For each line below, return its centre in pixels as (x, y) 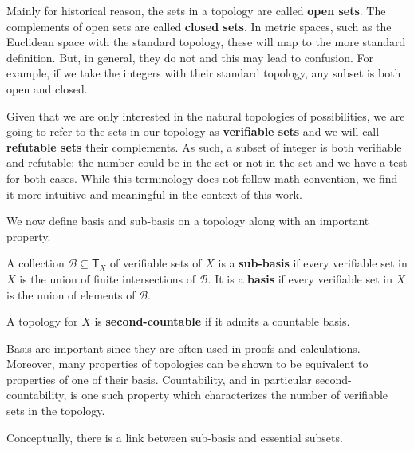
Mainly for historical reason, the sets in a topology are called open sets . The (196, 10)
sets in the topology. (56, 411)
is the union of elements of (71, 294)
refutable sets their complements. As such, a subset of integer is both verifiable (204, 146)
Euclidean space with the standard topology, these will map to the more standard (206, 42)
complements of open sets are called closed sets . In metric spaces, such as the (199, 26)
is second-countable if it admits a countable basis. (222, 321)
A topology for (42, 321)
